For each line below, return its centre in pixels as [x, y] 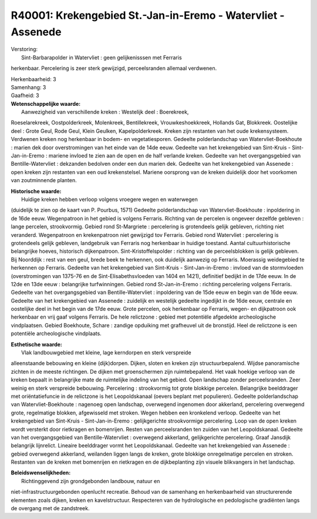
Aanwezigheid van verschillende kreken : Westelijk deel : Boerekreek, [105, 112]
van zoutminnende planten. [44, 180]
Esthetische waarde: [37, 344]
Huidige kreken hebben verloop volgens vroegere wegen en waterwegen [109, 199]
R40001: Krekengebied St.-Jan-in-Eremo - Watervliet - [148, 15]
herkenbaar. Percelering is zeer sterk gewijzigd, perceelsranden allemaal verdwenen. [114, 68]
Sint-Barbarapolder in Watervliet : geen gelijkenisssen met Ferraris [102, 57]
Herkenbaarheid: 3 [33, 79]
